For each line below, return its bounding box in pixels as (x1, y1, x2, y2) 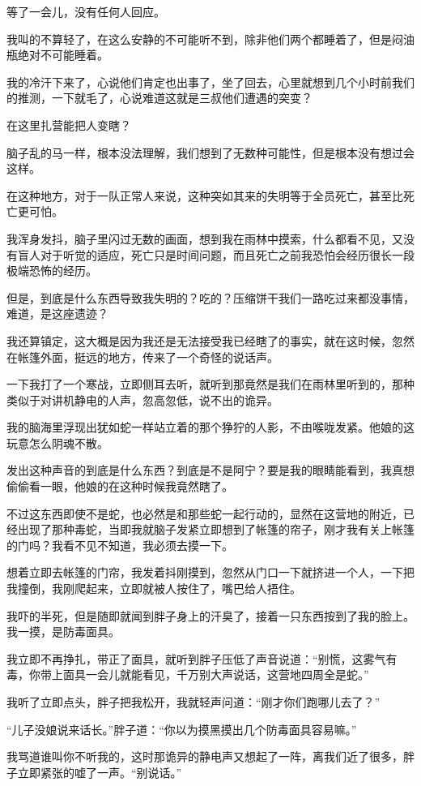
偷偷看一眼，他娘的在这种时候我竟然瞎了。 (6, 478, 233, 495)
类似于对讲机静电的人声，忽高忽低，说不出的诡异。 (6, 391, 279, 408)
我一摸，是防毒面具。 (6, 623, 120, 640)
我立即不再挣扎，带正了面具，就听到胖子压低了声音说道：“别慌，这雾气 (6, 650, 386, 667)
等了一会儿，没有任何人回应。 (6, 3, 165, 19)
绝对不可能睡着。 (17, 46, 108, 63)
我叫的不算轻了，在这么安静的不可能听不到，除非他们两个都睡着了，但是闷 (6, 30, 403, 47)
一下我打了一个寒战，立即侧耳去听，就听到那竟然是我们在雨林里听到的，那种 (6, 376, 415, 393)
